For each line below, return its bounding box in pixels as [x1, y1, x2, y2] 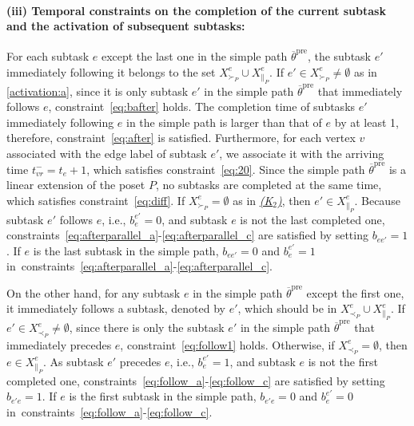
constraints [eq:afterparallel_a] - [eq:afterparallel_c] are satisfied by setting [6, 227, 368, 243]
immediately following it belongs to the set [6, 63, 216, 80]
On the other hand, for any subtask [6, 284, 181, 301]
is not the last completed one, [240, 211, 385, 227]
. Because [354, 191, 400, 208]
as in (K [233, 191, 273, 208]
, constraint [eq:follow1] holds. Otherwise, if [120, 336, 335, 353]
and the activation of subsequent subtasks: [6, 18, 245, 34]
